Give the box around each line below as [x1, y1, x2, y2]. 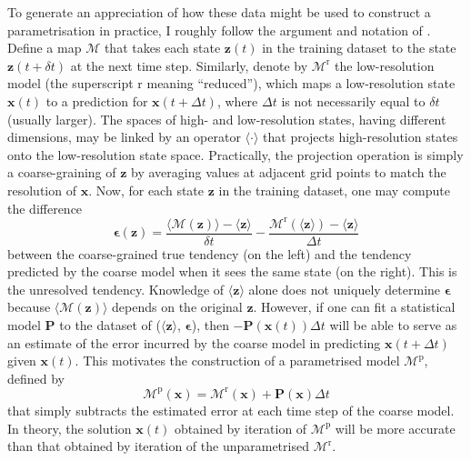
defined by [7, 368, 65, 387]
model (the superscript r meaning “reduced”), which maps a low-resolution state [7, 74, 456, 93]
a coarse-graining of [7, 163, 116, 182]
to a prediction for [45, 91, 148, 110]
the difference [7, 198, 83, 217]
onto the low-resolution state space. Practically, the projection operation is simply [7, 145, 464, 164]
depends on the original [112, 297, 243, 316]
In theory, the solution [7, 418, 132, 437]
